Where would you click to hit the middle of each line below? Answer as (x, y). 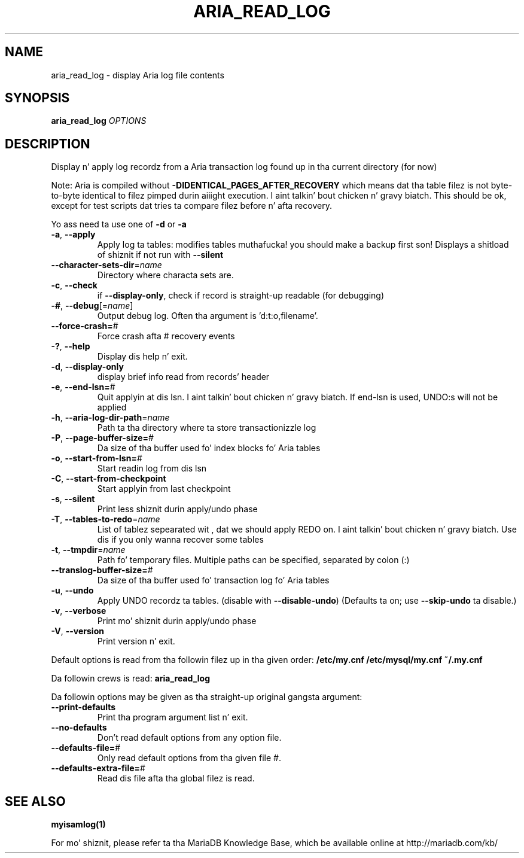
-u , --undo (72, 591)
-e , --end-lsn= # (83, 387)
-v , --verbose (79, 611)
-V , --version (77, 631)
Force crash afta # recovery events (166, 336)
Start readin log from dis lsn (152, 468)
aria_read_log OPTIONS (99, 121)
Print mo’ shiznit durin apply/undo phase (177, 621)
